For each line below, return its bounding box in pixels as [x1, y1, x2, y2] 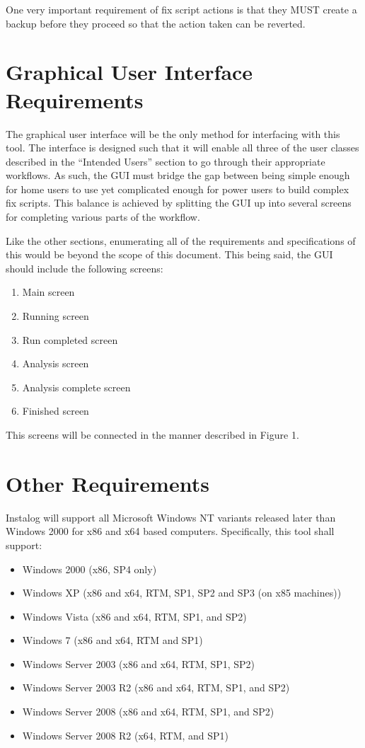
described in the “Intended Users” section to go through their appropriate [6, 154, 325, 168]
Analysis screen [22, 356, 89, 371]
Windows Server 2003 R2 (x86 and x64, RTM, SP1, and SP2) [22, 680, 290, 695]
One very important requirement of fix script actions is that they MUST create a [6, 2, 357, 16]
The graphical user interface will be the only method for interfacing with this [6, 126, 340, 141]
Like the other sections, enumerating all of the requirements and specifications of [6, 233, 356, 248]
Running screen [22, 309, 89, 323]
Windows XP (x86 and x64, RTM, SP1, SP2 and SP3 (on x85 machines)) [22, 585, 342, 600]
